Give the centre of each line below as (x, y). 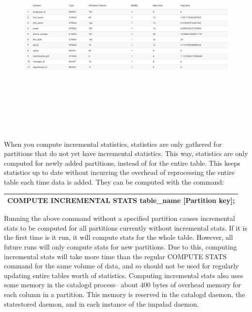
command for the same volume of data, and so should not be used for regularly (121, 266)
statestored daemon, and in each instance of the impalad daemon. (102, 304)
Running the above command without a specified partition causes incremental (119, 218)
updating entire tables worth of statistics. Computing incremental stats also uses (124, 275)
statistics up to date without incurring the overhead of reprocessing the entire (119, 172)
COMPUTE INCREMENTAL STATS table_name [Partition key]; (121, 200)
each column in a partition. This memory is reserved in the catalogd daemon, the (125, 294)
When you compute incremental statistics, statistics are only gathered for (113, 144)
